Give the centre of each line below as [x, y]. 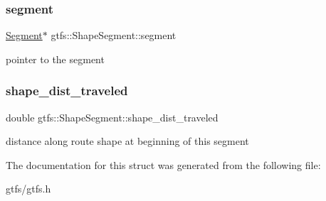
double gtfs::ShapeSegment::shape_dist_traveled [112, 117]
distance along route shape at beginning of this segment [127, 141]
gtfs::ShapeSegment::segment [114, 35]
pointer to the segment [55, 59]
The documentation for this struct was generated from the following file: [163, 164]
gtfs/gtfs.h [28, 189]
